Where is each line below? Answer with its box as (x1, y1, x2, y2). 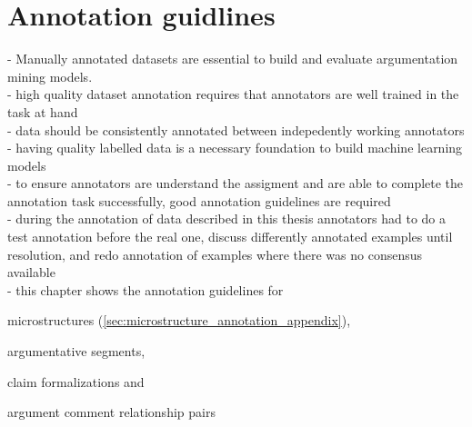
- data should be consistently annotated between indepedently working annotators (7, 120, 465, 139)
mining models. (7, 66, 93, 85)
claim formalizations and (7, 372, 145, 391)
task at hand (7, 102, 78, 121)
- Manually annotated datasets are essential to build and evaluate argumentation (7, 49, 458, 68)
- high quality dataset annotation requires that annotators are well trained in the (7, 84, 459, 104)
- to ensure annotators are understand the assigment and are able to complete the (7, 174, 464, 193)
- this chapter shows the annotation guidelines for (7, 280, 284, 299)
